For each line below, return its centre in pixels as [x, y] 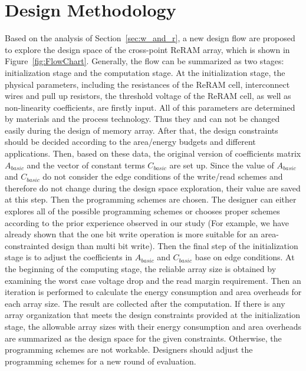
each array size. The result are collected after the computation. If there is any [145, 303]
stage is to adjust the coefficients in [69, 257]
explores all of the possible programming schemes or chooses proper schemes [142, 211]
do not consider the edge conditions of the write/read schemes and [163, 176]
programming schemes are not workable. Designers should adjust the [129, 350]
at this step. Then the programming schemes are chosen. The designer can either [151, 199]
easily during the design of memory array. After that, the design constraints [142, 130]
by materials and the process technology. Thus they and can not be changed [142, 119]
